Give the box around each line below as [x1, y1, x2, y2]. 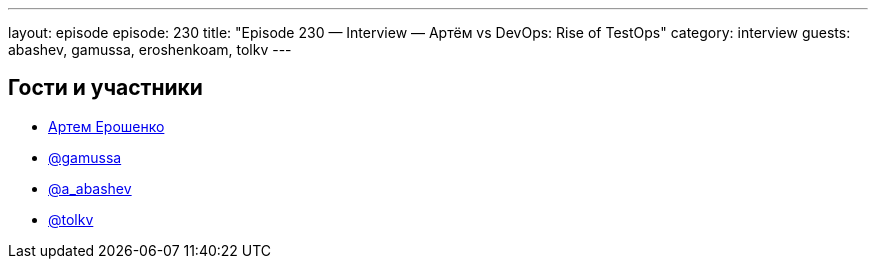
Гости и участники [8, 75, 203, 101]
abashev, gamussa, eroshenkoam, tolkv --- [8, 41, 292, 58]
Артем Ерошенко [48, 117, 165, 135]
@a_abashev [48, 179, 132, 197]
